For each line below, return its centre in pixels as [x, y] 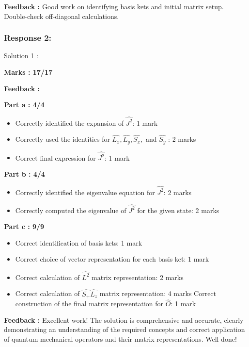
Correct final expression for [55, 157]
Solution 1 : [21, 56]
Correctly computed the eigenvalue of [71, 210]
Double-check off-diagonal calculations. [62, 16]
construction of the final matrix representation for [89, 304]
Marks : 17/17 [28, 72]
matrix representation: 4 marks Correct [158, 293]
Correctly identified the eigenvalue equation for [85, 192]
